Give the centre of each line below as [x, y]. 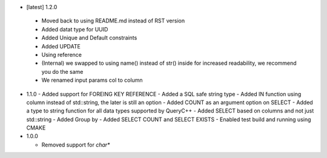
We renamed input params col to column [92, 80]
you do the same [62, 71]
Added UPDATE [61, 46]
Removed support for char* [76, 145]
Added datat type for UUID [75, 29]
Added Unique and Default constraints [89, 38]
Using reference [61, 54]
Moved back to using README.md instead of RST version [113, 21]
